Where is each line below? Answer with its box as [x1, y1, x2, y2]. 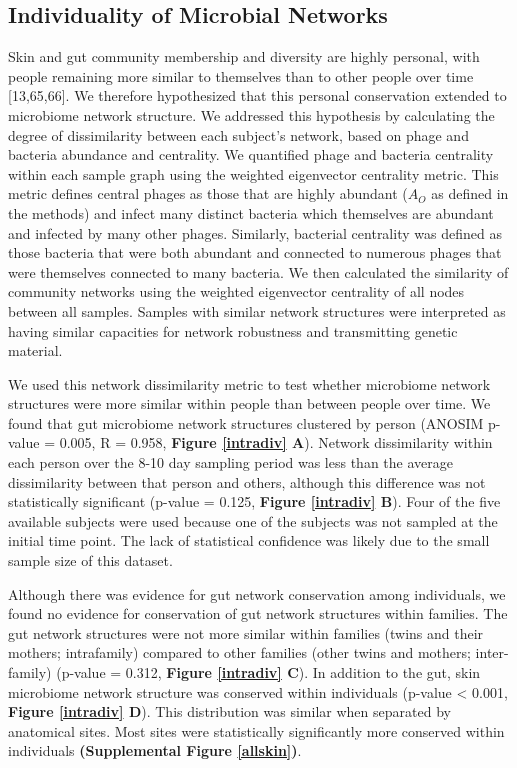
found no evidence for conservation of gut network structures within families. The [8, 603, 508, 624]
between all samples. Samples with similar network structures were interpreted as [8, 300, 506, 321]
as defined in [431, 183, 509, 204]
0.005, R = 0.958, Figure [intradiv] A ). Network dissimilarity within [59, 432, 493, 453]
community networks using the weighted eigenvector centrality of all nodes [8, 281, 465, 302]
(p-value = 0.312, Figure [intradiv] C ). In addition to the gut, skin [56, 662, 481, 683]
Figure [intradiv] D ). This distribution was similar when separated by [8, 701, 451, 722]
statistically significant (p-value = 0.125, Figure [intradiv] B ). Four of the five [8, 491, 501, 512]
